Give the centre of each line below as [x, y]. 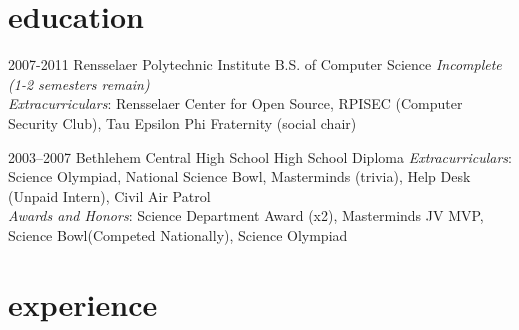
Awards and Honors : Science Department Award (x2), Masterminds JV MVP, [246, 215]
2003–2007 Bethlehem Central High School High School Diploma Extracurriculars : [260, 156]
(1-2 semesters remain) [79, 83]
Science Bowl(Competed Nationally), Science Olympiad [178, 234]
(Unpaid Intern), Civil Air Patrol [109, 195]
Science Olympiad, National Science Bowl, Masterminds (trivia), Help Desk [239, 176]
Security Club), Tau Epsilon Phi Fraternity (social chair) [182, 122]
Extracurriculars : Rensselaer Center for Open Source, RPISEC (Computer [235, 103]
